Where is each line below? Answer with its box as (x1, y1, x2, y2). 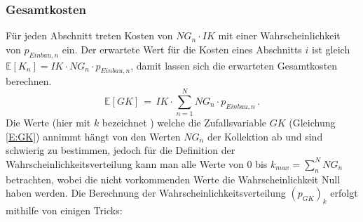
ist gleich (312, 41, 350, 56)
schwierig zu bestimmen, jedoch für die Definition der (6, 143, 235, 157)
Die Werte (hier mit (6, 115, 91, 130)
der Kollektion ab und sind (207, 129, 323, 143)
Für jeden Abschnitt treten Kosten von (6, 28, 173, 43)
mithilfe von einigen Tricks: (6, 203, 123, 218)
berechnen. (6, 74, 52, 89)
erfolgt (330, 185, 358, 200)
